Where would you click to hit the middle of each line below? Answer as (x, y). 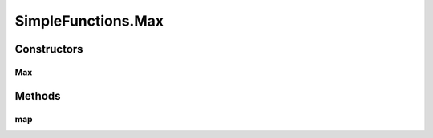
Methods (38, 96)
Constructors (49, 49)
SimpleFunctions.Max (89, 21)
